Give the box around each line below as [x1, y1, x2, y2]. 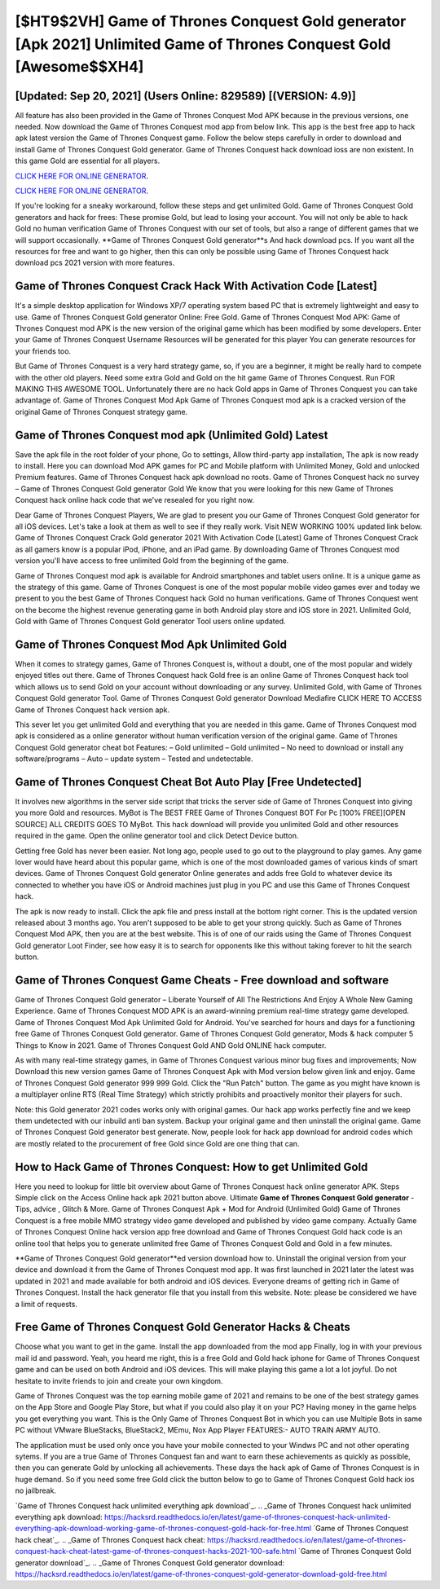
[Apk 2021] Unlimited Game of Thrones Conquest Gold [15, 35, 391, 53]
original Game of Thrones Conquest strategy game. [15, 407, 188, 416]
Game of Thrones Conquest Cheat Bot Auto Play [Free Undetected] [15, 775, 363, 789]
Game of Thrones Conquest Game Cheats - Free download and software [15, 973, 389, 987]
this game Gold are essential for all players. [15, 156, 161, 166]
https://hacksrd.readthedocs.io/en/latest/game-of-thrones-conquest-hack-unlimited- [104, 1512, 391, 1521]
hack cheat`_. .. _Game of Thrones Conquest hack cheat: [15, 1534, 205, 1544]
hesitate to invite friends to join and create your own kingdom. [15, 1376, 223, 1385]
